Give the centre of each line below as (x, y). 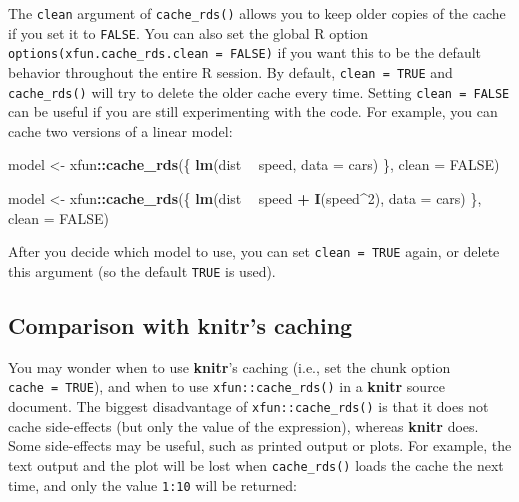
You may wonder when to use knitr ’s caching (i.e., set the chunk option (229, 366)
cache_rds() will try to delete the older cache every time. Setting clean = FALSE (259, 91)
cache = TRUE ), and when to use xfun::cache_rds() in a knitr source (227, 386)
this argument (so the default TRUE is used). (142, 270)
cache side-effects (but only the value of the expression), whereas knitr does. (243, 425)
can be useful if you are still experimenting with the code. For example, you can (253, 111)
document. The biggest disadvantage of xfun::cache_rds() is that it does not (248, 406)
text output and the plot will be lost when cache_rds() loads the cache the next (256, 464)
